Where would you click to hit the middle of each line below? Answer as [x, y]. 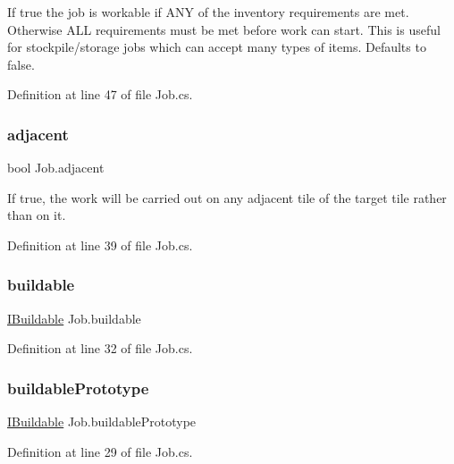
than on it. [37, 215]
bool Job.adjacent [56, 168]
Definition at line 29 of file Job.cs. [100, 451]
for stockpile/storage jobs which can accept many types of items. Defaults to [217, 47]
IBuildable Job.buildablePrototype [102, 422]
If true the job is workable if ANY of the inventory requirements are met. [208, 12]
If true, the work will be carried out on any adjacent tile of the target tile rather [227, 197]
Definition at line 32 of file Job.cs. [100, 348]
